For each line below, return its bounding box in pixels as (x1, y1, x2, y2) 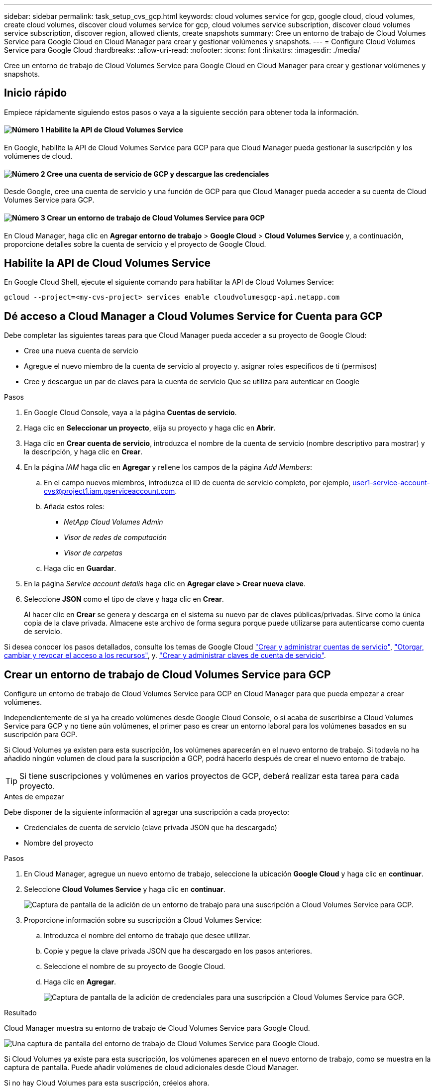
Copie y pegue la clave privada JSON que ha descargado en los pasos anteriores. (44, 947, 312, 956)
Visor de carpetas (64, 548, 122, 557)
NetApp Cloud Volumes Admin (64, 518, 163, 527)
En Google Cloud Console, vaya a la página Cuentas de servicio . (24, 408, 237, 417)
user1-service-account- (352, 478, 431, 487)
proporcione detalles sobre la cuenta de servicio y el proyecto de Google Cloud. (4, 239, 266, 248)
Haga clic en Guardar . (44, 564, 116, 573)
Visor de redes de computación (64, 533, 167, 542)
